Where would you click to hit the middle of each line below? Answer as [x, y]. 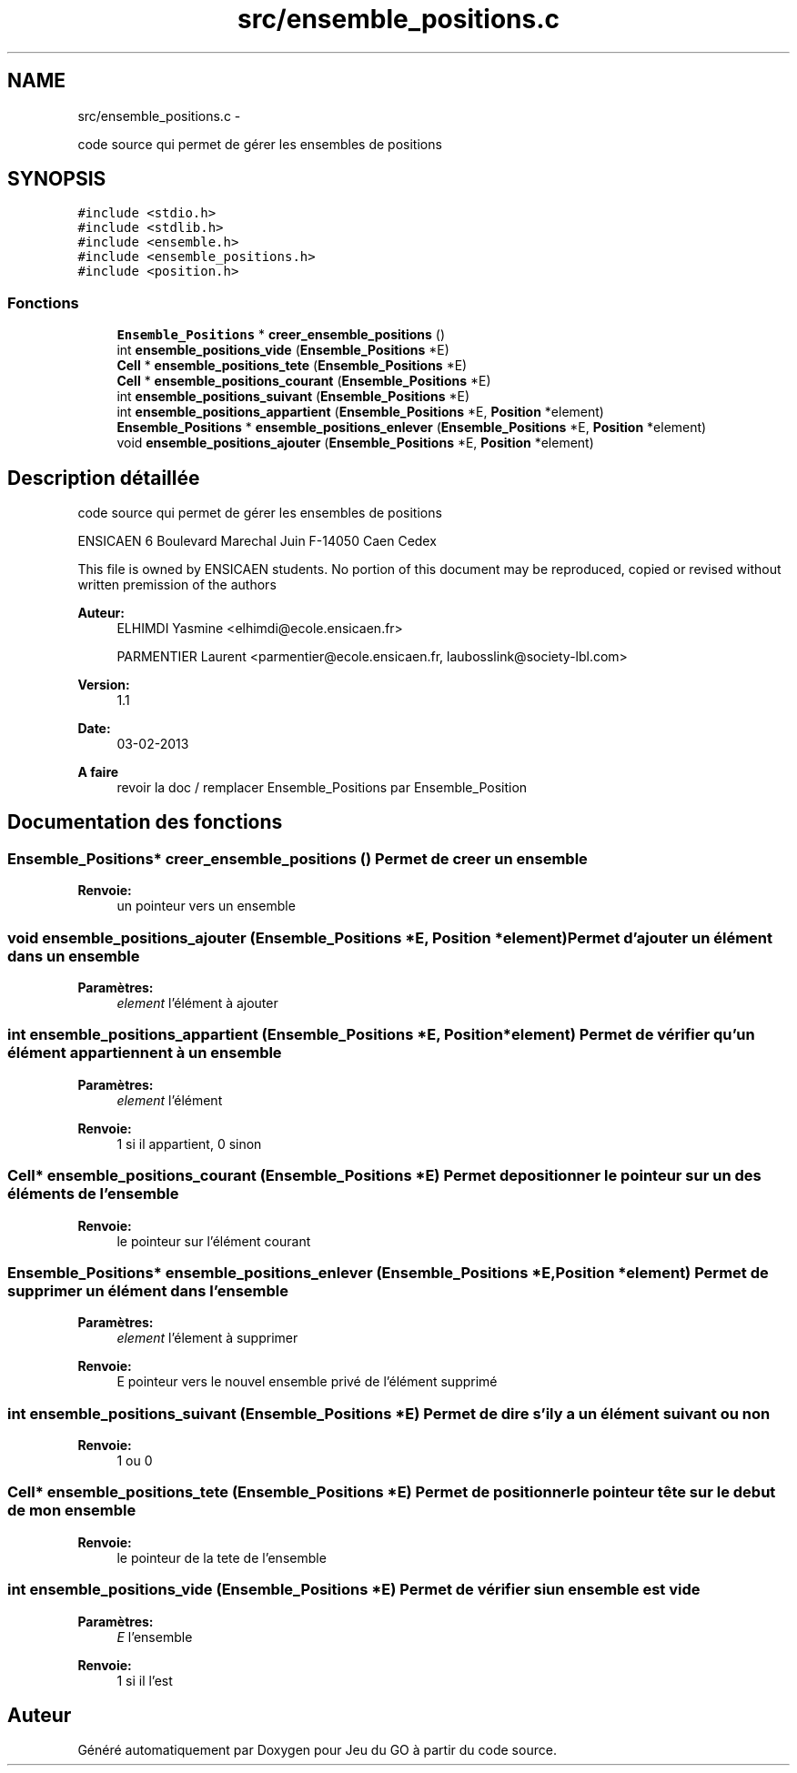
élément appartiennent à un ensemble [145, 1053]
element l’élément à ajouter [197, 1003]
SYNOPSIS [57, 179]
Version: [104, 685]
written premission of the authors [177, 585]
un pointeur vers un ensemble [206, 906]
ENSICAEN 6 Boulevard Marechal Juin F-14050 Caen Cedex [257, 541]
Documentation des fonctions [145, 822]
